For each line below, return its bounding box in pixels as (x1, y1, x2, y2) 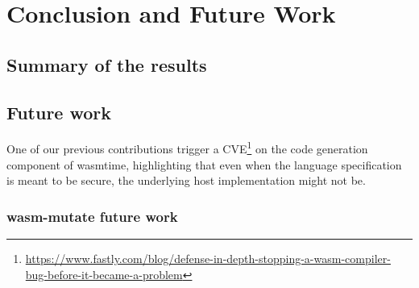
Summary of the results (6, 52, 207, 77)
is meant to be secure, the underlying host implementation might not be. (6, 172, 366, 189)
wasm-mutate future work (6, 206, 178, 226)
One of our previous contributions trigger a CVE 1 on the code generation (6, 138, 368, 157)
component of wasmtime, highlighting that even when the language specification (6, 156, 402, 173)
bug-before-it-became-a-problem (25, 265, 183, 282)
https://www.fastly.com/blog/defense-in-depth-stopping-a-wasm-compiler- (25, 250, 391, 267)
